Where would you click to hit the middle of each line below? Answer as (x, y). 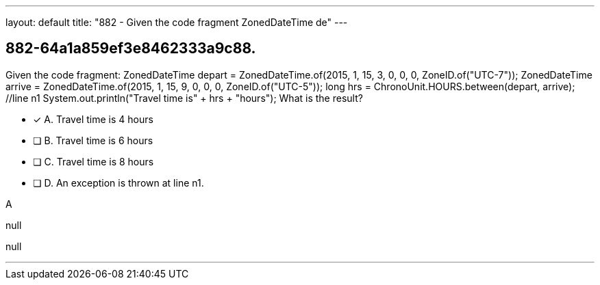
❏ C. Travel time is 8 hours (93, 161)
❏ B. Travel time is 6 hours (93, 140)
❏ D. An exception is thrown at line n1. (118, 182)
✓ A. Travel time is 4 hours (93, 119)
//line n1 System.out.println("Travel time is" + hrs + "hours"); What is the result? (184, 98)
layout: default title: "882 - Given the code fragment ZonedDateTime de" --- (177, 22)
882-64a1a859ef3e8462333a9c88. (131, 49)
